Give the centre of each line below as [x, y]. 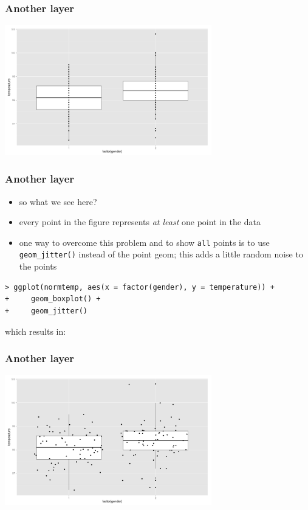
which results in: [36, 331]
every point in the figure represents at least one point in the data [140, 222]
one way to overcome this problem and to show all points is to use [144, 242]
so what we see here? [58, 201]
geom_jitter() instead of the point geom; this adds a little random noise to [161, 254]
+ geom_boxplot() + [53, 299]
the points [38, 266]
